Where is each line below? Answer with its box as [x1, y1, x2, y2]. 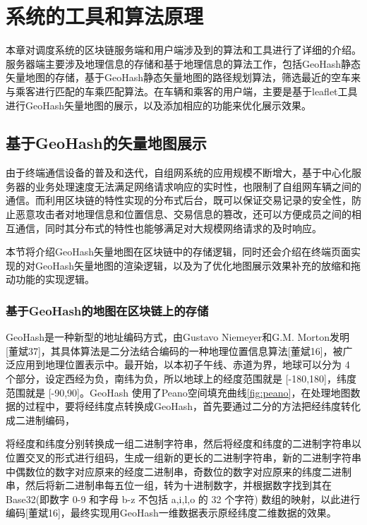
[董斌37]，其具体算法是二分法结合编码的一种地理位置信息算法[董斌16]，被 [6, 343, 343, 358]
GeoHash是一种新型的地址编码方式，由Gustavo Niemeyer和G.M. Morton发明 [6, 330, 350, 344]
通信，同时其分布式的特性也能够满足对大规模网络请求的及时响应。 [15, 220, 322, 235]
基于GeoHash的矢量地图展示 [6, 132, 207, 154]
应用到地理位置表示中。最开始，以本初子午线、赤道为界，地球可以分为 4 [15, 357, 350, 372]
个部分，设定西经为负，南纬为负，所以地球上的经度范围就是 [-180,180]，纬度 [6, 371, 356, 386]
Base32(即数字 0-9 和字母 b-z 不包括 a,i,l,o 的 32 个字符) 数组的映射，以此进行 [6, 491, 361, 506]
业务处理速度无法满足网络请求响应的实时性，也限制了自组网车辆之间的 [35, 179, 361, 193]
